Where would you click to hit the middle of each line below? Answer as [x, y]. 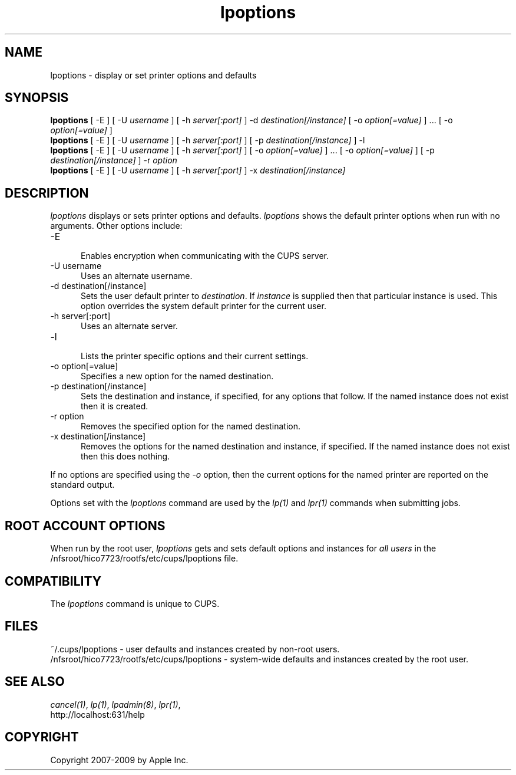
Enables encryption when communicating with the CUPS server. [205, 256]
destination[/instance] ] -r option [114, 160]
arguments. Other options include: [116, 226]
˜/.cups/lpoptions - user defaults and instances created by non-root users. [195, 649]
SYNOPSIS [37, 98]
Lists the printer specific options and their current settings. [195, 356]
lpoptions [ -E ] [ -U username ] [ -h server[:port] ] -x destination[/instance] [198, 170]
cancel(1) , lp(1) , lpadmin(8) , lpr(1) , [115, 704]
